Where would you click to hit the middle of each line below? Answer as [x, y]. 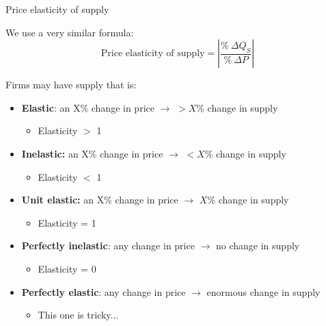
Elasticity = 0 [67, 268]
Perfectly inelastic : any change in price [108, 246]
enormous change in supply [263, 291]
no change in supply [258, 246]
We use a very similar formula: [70, 32]
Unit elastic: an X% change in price [100, 200]
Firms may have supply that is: [71, 85]
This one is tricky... [78, 315]
